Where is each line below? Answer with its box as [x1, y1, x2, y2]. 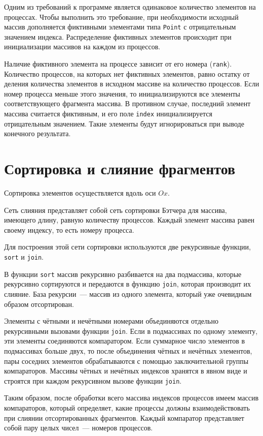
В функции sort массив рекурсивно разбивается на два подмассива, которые [4, 268, 242, 279]
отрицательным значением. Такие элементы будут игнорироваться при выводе [4, 118, 244, 129]
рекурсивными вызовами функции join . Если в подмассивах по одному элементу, [4, 325, 258, 336]
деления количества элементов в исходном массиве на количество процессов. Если [4, 78, 259, 89]
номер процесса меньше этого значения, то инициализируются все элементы [4, 88, 240, 99]
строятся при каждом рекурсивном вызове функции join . [4, 375, 182, 386]
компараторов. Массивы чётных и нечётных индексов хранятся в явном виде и [4, 365, 247, 376]
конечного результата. [4, 128, 71, 139]
